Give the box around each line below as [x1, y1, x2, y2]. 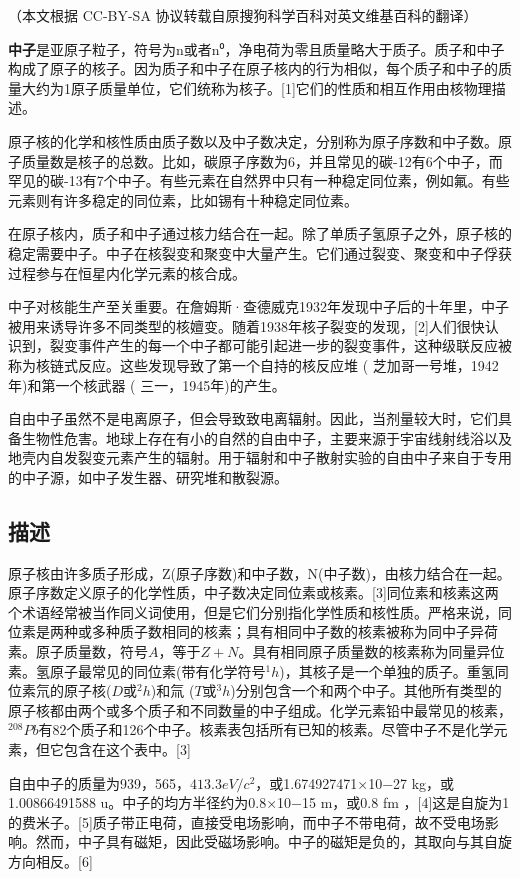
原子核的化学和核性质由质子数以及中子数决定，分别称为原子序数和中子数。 [8, 130, 498, 151]
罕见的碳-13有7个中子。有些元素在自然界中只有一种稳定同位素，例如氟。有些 [8, 170, 510, 191]
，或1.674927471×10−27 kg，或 [255, 772, 455, 793]
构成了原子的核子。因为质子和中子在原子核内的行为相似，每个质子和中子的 [8, 58, 498, 79]
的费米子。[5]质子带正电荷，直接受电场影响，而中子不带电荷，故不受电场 [8, 811, 485, 832]
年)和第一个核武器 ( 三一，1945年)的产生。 [8, 374, 286, 395]
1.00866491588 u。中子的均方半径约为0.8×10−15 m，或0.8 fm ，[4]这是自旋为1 [8, 792, 510, 813]
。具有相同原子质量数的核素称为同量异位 [238, 641, 505, 662]
